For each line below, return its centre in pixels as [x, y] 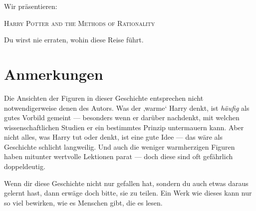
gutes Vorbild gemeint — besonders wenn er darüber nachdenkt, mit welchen [122, 117]
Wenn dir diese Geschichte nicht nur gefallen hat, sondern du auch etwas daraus [126, 183]
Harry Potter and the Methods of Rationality [80, 23]
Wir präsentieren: [31, 6]
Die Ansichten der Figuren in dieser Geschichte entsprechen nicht [104, 98]
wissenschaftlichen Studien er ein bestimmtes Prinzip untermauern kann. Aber [124, 127]
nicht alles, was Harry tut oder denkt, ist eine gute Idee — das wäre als [113, 137]
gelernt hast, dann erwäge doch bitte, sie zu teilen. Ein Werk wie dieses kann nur [128, 193]
